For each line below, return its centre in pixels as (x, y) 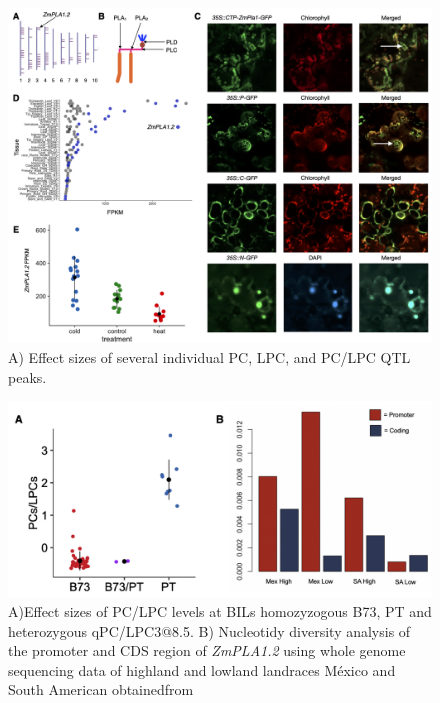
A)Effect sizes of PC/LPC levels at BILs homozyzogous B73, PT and (220, 611)
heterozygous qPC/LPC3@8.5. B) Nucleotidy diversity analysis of (209, 630)
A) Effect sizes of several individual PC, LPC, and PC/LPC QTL (209, 356)
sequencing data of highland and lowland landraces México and (202, 669)
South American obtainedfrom (101, 689)
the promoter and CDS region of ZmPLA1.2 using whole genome (207, 650)
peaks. (27, 376)
